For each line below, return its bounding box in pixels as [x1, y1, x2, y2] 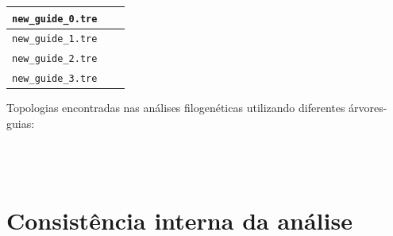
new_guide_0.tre [12, 13, 98, 25]
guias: [6, 114, 35, 131]
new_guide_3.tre [12, 73, 98, 85]
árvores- [349, 99, 387, 116]
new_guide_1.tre [12, 33, 98, 45]
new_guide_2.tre [12, 53, 98, 65]
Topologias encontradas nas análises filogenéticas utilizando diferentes [6, 99, 345, 116]
